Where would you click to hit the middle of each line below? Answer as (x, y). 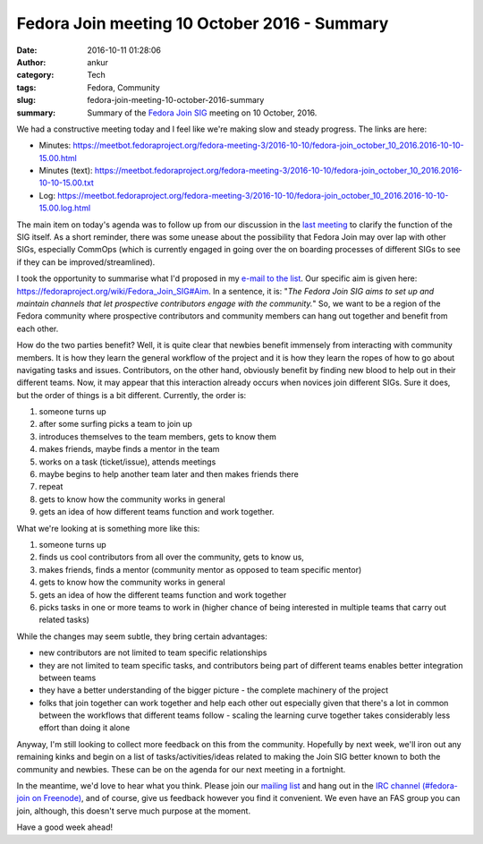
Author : (31, 62)
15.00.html (58, 158)
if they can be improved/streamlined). (86, 262)
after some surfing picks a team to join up (115, 424)
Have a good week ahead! (65, 827)
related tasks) (64, 620)
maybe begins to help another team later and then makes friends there (169, 474)
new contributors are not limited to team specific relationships (153, 652)
